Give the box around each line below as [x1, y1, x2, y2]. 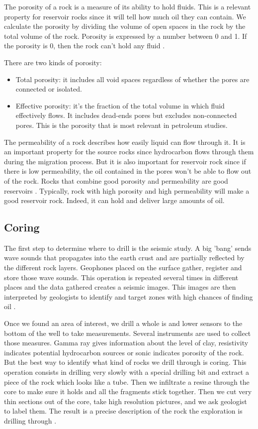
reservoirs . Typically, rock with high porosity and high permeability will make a [4, 185, 250, 196]
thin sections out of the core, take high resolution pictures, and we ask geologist [4, 396, 247, 406]
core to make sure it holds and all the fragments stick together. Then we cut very [4, 386, 252, 397]
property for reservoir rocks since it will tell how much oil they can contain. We [4, 11, 246, 21]
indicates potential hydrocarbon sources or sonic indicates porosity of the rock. [4, 347, 244, 357]
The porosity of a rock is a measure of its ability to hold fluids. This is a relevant [4, 1, 251, 11]
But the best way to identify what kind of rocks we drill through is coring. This [4, 357, 247, 367]
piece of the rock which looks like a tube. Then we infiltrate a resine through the [4, 376, 250, 387]
